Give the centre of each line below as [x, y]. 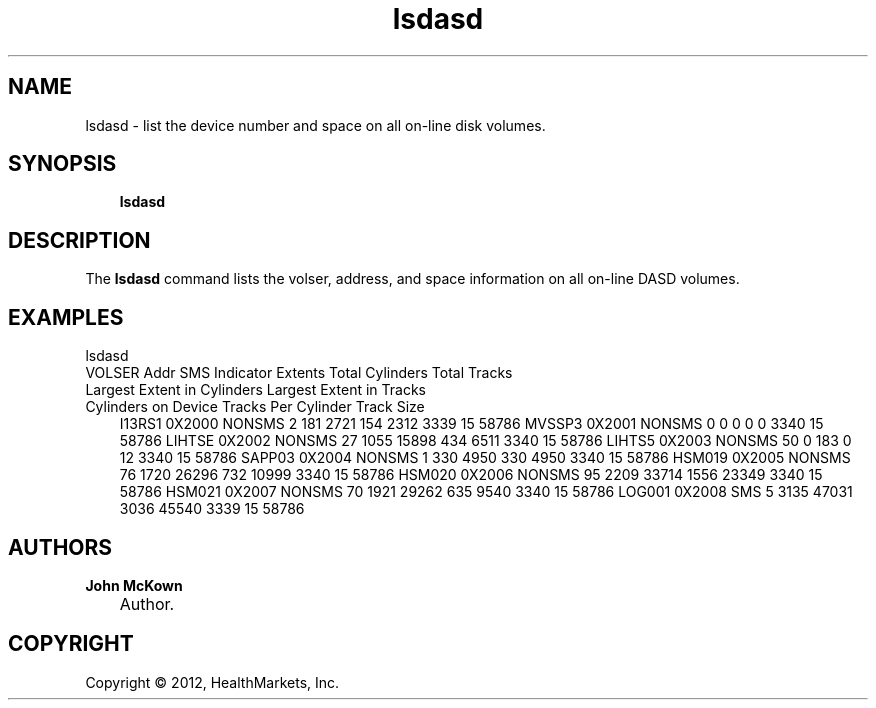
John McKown [134, 585]
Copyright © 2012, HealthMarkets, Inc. [212, 682]
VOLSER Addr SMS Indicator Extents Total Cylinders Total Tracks [299, 373]
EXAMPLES [66, 317]
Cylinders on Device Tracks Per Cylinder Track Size [255, 407]
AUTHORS [60, 547]
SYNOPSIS [62, 164]
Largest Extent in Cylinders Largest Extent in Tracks [255, 390]
